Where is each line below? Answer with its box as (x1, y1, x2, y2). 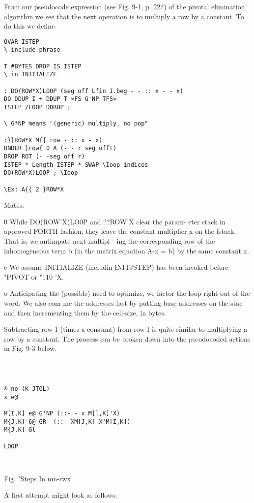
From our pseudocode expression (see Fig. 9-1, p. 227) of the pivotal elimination (4, 1, 245, 11)
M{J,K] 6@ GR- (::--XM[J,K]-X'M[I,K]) (4, 418, 131, 425)
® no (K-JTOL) (4, 385, 50, 392)
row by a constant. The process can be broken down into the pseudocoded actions (4, 333, 251, 344)
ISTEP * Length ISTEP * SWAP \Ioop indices (4, 161, 148, 168)
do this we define (4, 21, 55, 31)
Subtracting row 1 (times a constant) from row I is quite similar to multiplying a (4, 324, 248, 334)
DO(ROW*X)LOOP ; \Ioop (4, 169, 78, 177)
